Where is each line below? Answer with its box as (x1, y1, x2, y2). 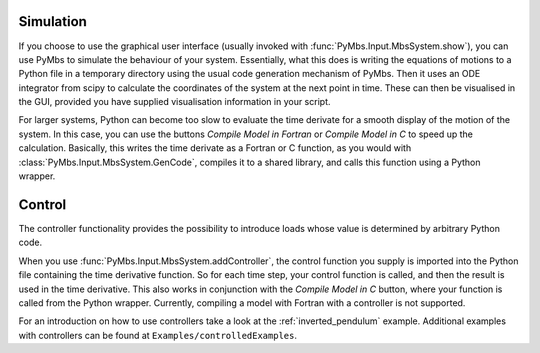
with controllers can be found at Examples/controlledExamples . (18, 329, 297, 341)
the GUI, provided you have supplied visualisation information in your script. (18, 96, 331, 108)
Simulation (18, 13, 87, 30)
